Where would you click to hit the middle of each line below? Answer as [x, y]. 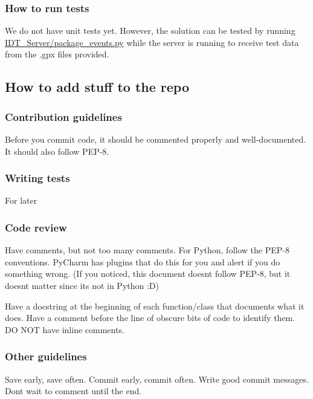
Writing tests [37, 178]
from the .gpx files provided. [57, 54]
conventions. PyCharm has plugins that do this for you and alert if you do [143, 261]
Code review [36, 227]
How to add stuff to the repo [97, 87]
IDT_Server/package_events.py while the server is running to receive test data [152, 42]
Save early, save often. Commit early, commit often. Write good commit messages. [157, 379]
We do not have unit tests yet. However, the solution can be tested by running [150, 31]
